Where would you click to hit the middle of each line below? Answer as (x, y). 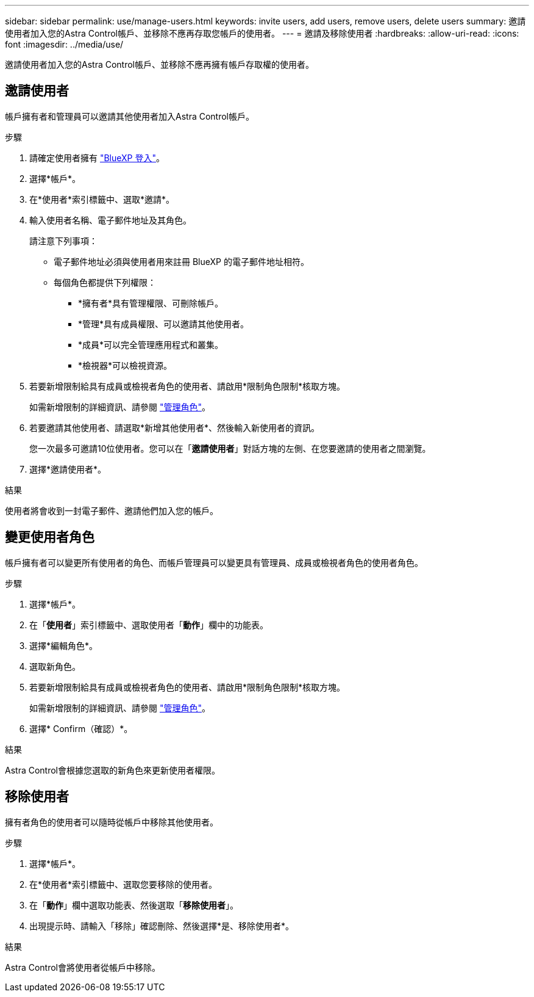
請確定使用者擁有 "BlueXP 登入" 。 (97, 158)
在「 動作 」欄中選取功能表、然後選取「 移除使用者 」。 (134, 905)
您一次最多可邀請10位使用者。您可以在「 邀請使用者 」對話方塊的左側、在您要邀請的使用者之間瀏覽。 (230, 448)
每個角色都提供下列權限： (105, 282)
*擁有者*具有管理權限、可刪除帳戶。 (151, 303)
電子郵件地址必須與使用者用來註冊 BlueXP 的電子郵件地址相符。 (181, 261)
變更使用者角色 (50, 537)
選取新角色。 (55, 666)
